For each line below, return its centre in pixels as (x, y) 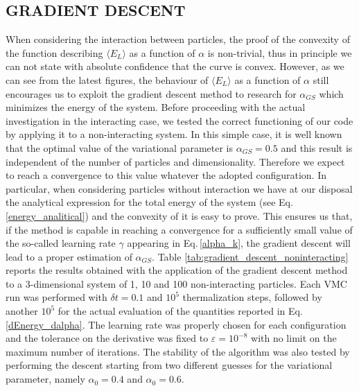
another (22, 311)
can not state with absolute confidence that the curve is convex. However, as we (175, 66)
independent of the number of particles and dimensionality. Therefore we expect (175, 161)
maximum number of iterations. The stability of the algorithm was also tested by (178, 351)
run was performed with (56, 297)
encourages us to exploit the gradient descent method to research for (151, 93)
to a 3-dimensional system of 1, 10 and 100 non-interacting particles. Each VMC (176, 283)
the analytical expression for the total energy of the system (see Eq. (149, 202)
